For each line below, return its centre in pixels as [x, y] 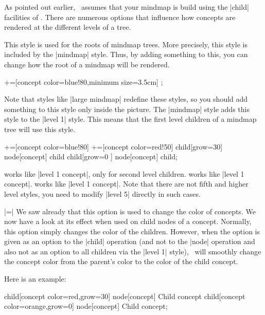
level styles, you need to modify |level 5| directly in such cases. [102, 193]
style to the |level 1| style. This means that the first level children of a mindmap [130, 119]
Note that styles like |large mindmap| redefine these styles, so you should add [126, 99]
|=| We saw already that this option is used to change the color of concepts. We [130, 211]
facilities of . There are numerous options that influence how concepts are [120, 17]
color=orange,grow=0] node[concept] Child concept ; [86, 306]
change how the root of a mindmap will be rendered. [87, 64]
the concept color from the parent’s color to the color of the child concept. [121, 261]
